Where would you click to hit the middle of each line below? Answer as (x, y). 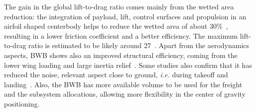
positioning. (22, 103)
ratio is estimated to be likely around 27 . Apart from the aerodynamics (139, 45)
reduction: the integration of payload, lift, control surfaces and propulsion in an (125, 16)
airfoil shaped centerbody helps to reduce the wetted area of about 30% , (116, 26)
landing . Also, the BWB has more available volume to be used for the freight (123, 84)
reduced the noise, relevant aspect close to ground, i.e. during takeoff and (116, 75)
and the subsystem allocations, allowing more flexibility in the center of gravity (125, 94)
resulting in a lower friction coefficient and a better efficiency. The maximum (121, 35)
